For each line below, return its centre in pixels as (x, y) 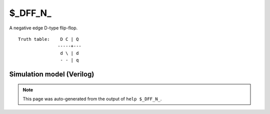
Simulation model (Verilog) (52, 74)
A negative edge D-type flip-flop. (43, 28)
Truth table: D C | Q (48, 39)
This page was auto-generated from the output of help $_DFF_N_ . (92, 99)
